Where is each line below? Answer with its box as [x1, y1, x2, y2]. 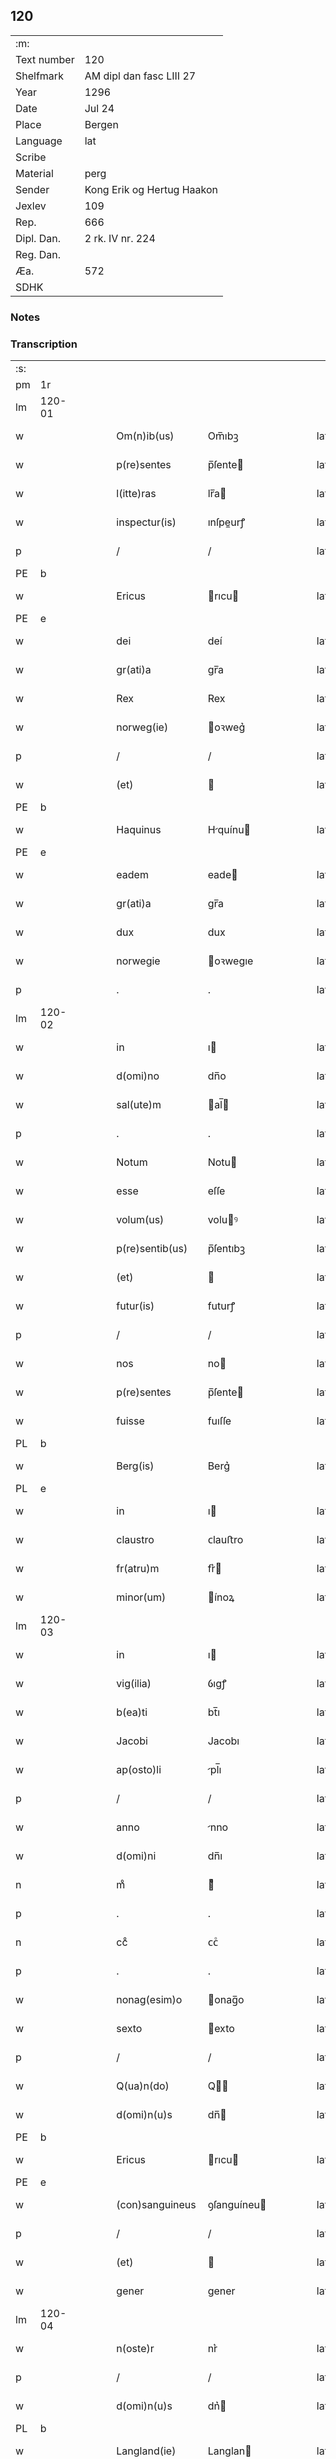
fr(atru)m [116, 1562, 160, 1576]
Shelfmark [15, 69, 64, 83]
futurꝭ [207, 1299, 236, 1313]
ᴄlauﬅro [207, 1533, 244, 1547]
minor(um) [116, 1590, 167, 1604]
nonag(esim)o [116, 1993, 183, 2007]
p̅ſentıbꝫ [207, 1242, 246, 1256]
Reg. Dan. [15, 247, 62, 261]
